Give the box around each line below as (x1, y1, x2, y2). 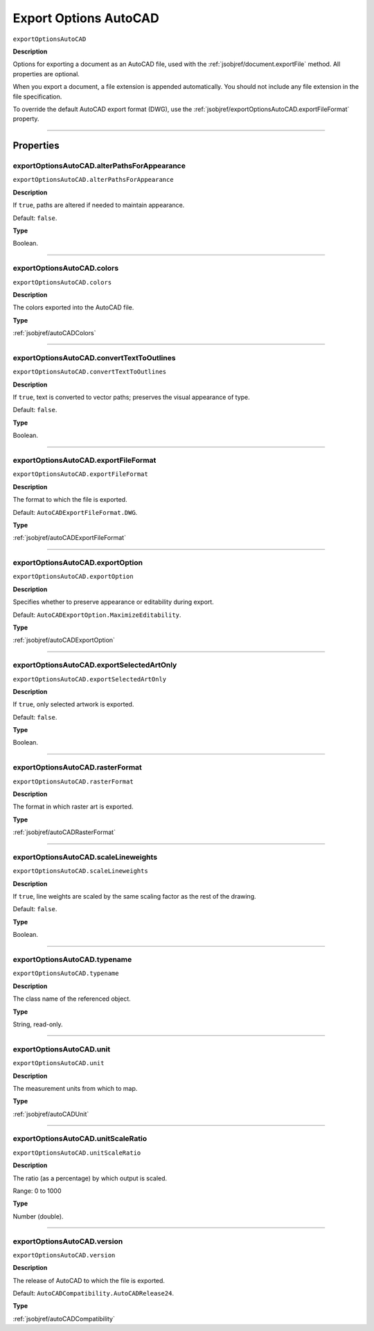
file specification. (12, 92, 62, 101)
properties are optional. (12, 69, 80, 78)
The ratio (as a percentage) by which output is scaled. (12, 1173, 168, 1182)
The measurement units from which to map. (12, 1084, 138, 1092)
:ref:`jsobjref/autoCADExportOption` (12, 636, 116, 645)
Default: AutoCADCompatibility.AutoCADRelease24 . (12, 1289, 175, 1298)
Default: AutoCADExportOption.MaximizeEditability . (12, 611, 181, 619)
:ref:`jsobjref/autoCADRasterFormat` (12, 828, 116, 836)
